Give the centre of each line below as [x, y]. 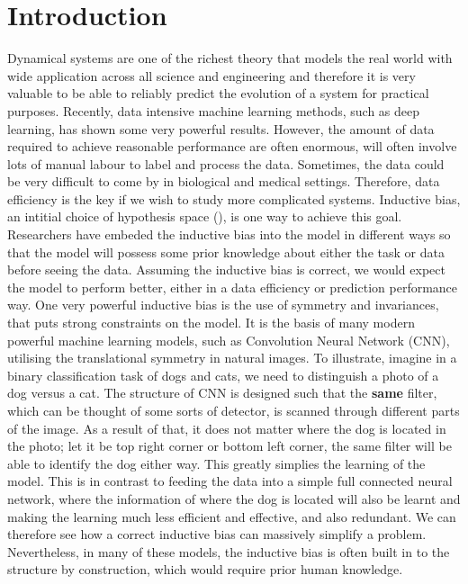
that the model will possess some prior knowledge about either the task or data [226, 252]
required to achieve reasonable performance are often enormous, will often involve [232, 146]
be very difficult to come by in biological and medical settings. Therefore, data [224, 181]
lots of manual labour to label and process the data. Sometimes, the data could [226, 163]
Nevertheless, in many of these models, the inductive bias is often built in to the [229, 551]
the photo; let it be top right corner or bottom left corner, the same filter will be [229, 446]
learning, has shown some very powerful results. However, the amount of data [221, 128]
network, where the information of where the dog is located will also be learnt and [234, 498]
